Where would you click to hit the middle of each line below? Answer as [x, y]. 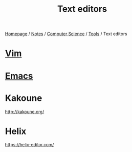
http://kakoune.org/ [25, 112]
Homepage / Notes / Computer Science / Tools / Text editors [66, 34]
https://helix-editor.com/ [30, 145]
